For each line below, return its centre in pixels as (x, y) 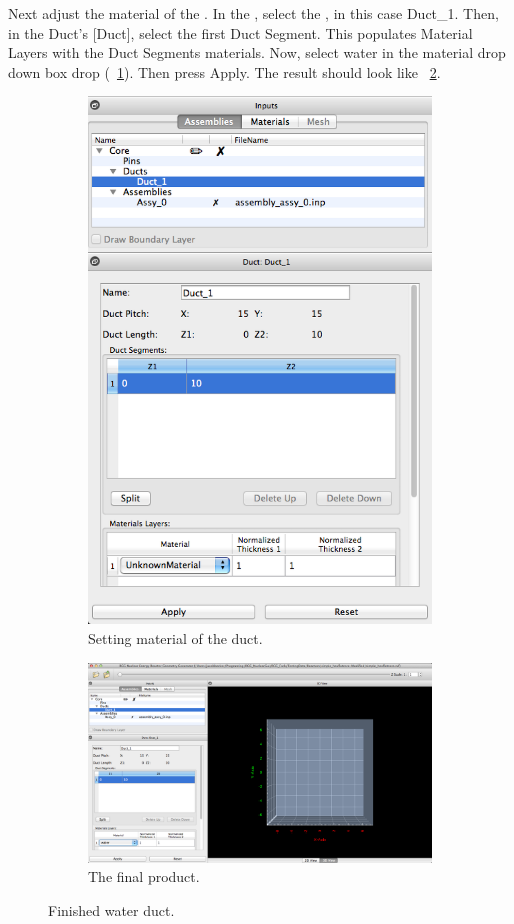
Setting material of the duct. (175, 638)
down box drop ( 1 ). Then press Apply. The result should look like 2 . (224, 71)
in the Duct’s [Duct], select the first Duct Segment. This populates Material (240, 32)
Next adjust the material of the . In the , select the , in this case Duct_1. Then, (253, 13)
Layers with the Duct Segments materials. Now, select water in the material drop (257, 52)
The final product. (144, 876)
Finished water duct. (111, 910)
